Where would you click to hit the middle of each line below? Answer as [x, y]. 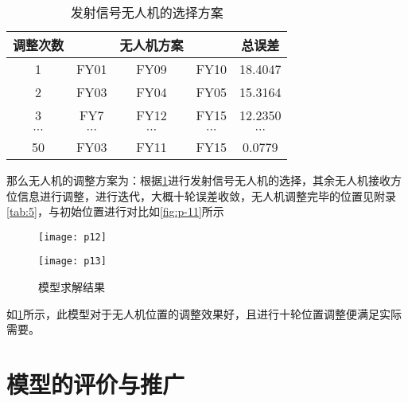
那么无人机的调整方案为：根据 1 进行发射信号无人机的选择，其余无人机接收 [198, 180]
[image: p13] [72, 261]
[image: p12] [72, 237]
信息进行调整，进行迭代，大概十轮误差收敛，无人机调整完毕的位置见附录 [206, 195]
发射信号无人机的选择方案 [147, 12]
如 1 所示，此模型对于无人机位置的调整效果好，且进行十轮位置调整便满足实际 [204, 313]
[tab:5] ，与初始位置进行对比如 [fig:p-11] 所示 [115, 211]
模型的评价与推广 [96, 384]
